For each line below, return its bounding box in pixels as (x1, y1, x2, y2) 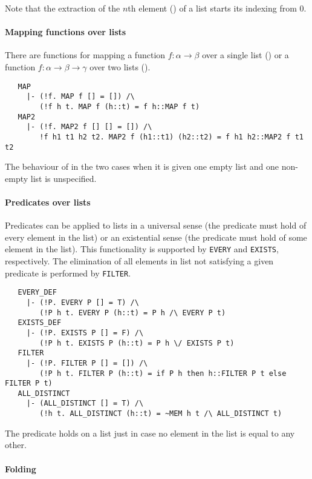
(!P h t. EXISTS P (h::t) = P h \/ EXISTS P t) (39, 338, 235, 347)
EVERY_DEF (18, 288, 57, 297)
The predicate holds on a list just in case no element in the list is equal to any (5, 426, 295, 439)
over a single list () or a (202, 49, 289, 61)
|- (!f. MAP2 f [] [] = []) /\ (26, 122, 152, 132)
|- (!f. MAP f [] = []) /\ (26, 92, 135, 101)
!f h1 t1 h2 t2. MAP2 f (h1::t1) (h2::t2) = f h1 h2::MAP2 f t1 (39, 132, 304, 141)
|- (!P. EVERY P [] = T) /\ (26, 298, 139, 307)
